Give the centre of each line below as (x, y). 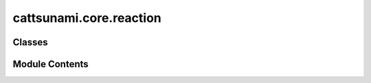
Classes (30, 42)
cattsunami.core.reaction (87, 18)
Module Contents (50, 64)
